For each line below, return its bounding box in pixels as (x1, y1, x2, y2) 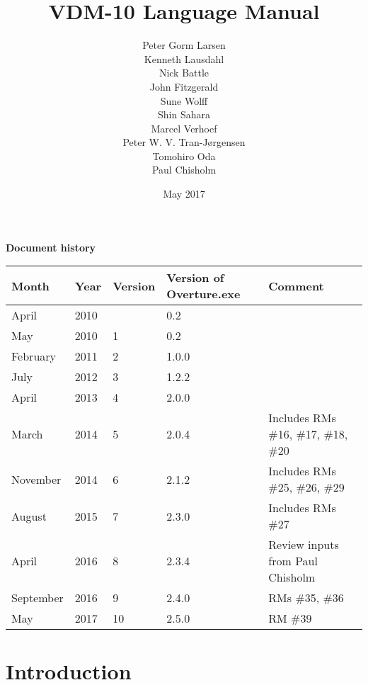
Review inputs (268, 536, 339, 553)
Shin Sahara (158, 107, 210, 122)
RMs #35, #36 (268, 589, 344, 606)
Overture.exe (166, 285, 241, 302)
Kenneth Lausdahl (144, 51, 224, 66)
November (11, 470, 62, 487)
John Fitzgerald (149, 79, 219, 94)
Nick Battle (159, 65, 209, 80)
